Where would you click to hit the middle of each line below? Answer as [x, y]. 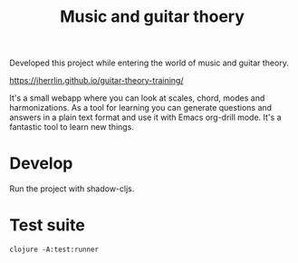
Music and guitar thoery [152, 17]
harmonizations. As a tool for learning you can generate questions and [141, 108]
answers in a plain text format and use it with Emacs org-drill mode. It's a [145, 117]
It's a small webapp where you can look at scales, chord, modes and [137, 98]
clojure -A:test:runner [54, 250]
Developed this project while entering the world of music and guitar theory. [149, 63]
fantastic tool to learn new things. [72, 127]
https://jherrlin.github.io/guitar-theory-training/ [96, 81]
